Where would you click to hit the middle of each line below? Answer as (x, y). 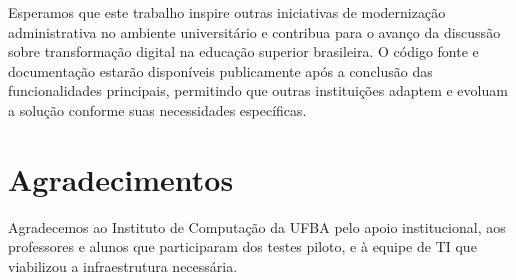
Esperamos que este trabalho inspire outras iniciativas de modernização (227, 12)
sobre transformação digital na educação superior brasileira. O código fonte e (243, 51)
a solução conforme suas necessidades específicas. (157, 109)
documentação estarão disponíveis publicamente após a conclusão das (220, 70)
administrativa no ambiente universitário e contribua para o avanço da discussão (254, 31)
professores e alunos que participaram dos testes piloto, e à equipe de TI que (242, 246)
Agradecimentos (121, 178)
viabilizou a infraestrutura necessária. (123, 265)
